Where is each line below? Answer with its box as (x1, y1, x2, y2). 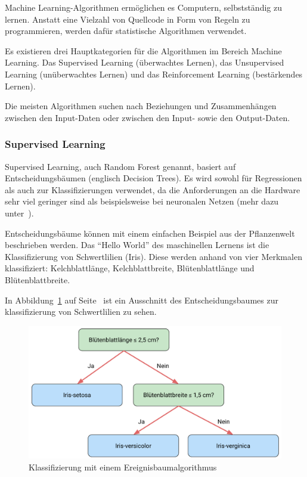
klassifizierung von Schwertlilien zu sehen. (5, 305, 157, 318)
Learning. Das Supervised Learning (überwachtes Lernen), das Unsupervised (5, 56, 284, 69)
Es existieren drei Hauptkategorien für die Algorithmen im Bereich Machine (5, 44, 282, 57)
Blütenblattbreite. (5, 273, 70, 286)
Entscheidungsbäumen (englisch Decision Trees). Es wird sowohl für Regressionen (5, 172, 302, 184)
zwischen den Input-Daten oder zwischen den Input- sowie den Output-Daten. (5, 111, 290, 123)
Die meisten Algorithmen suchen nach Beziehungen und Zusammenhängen (5, 100, 277, 112)
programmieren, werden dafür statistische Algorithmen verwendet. (5, 24, 247, 37)
